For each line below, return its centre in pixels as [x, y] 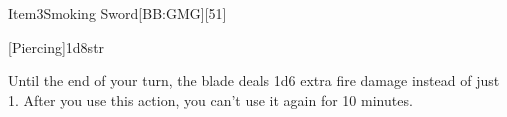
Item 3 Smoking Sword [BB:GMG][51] [117, 13]
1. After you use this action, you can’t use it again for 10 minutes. [210, 99]
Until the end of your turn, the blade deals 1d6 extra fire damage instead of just [254, 80]
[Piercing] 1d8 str [56, 46]
